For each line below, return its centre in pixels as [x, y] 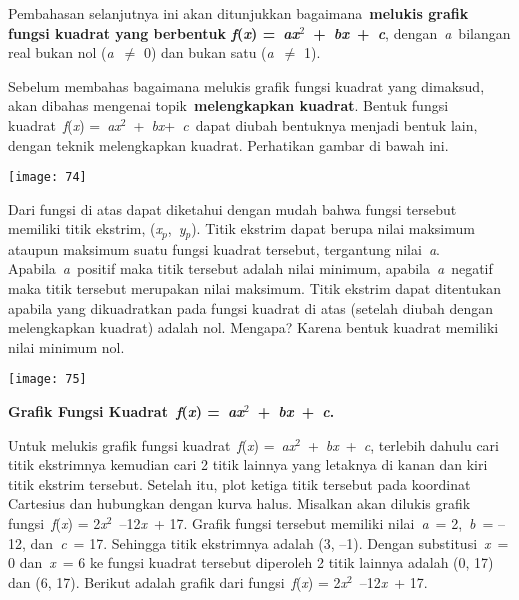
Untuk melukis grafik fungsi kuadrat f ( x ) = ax [152, 444]
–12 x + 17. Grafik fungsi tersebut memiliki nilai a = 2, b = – [312, 523]
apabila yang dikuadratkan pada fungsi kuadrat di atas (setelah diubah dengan [250, 307]
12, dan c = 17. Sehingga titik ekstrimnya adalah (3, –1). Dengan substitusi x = [258, 542]
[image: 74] [47, 177]
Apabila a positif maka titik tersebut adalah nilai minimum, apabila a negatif [250, 268]
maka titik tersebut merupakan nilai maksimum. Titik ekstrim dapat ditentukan [255, 288]
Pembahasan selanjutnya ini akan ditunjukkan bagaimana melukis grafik [238, 13]
